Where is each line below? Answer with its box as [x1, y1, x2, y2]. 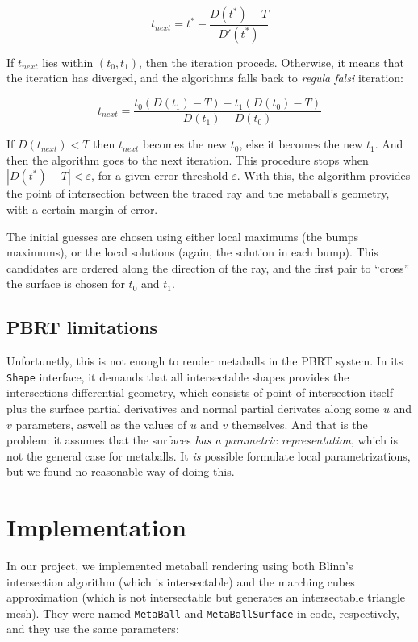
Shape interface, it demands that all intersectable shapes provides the [6, 368, 349, 385]
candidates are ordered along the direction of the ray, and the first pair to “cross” [6, 259, 410, 276]
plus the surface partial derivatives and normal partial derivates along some [6, 399, 380, 416]
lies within [42, 53, 94, 70]
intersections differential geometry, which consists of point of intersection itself [6, 384, 394, 401]
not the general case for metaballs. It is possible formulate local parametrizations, [6, 447, 411, 464]
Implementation [6, 511, 186, 544]
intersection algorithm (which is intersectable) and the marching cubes [6, 573, 355, 590]
